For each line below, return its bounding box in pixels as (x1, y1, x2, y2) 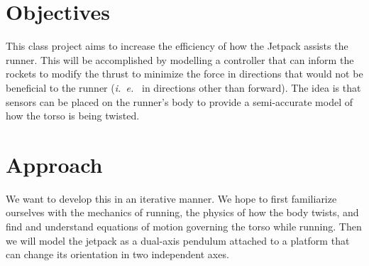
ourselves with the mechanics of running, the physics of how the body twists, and (6, 205, 359, 220)
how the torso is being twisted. (6, 108, 140, 123)
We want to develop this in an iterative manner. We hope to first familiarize (6, 191, 337, 206)
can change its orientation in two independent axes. (6, 247, 229, 262)
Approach (6, 149, 103, 179)
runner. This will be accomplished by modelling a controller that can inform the (6, 52, 354, 67)
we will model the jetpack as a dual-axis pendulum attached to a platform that (6, 233, 350, 248)
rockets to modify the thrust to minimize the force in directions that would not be (6, 66, 363, 81)
